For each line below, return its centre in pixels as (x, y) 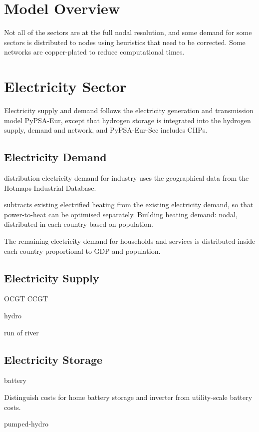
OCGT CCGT (26, 299)
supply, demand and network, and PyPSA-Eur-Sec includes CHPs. (106, 130)
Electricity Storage (53, 359)
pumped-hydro (26, 424)
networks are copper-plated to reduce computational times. (94, 52)
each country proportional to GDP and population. (82, 251)
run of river (21, 332)
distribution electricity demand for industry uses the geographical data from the (127, 178)
